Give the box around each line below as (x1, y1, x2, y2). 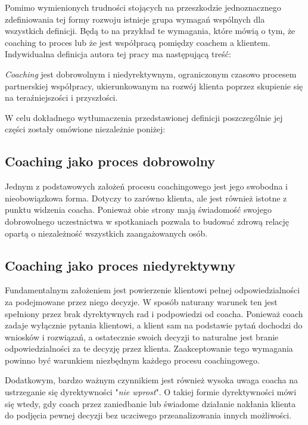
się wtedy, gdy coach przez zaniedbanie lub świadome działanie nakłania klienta (5, 397, 296, 410)
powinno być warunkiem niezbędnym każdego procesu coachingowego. (5, 353, 260, 366)
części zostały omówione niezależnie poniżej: (5, 123, 166, 135)
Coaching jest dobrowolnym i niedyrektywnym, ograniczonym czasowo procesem (5, 67, 297, 80)
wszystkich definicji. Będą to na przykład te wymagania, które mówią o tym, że (5, 24, 295, 37)
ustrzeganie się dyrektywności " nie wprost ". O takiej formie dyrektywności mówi (5, 386, 297, 398)
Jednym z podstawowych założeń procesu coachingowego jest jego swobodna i (5, 180, 288, 193)
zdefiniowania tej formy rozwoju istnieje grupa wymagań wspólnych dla (5, 13, 265, 25)
